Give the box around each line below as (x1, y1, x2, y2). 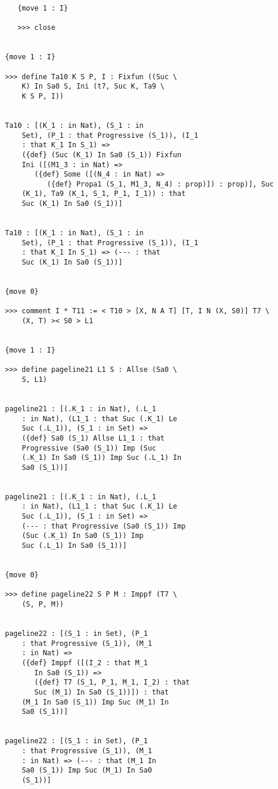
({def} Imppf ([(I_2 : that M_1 (22, 658, 148, 667)
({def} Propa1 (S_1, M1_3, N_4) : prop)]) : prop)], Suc (47, 180, 274, 188)
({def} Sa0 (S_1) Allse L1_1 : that (22, 434, 165, 442)
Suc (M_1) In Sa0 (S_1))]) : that (34, 688, 169, 696)
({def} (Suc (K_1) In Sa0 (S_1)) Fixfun (22, 150, 182, 159)
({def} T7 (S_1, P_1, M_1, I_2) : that (34, 678, 190, 687)
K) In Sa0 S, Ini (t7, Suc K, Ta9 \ (22, 82, 165, 91)
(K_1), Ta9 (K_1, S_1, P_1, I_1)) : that (22, 189, 186, 198)
